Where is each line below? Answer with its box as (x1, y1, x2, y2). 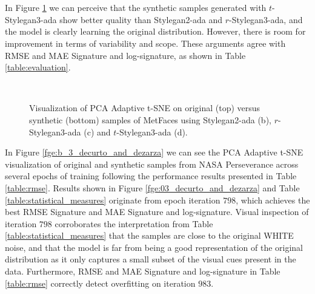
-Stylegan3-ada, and (229, 13, 303, 26)
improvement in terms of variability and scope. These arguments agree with (5, 36, 286, 49)
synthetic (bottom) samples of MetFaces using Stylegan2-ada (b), (29, 113, 271, 126)
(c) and (84, 125, 111, 138)
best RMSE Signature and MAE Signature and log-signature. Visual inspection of (5, 205, 309, 218)
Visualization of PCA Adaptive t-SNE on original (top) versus (29, 101, 260, 114)
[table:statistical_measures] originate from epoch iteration (5, 193, 220, 206)
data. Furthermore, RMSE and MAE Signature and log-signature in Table (5, 265, 280, 278)
